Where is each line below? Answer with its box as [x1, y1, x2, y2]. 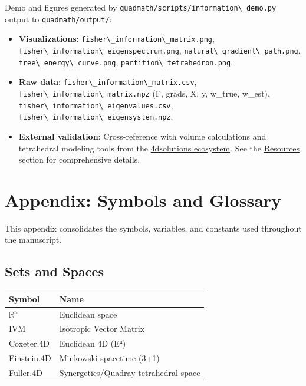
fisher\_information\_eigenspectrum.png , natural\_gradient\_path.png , [18, 44, 301, 56]
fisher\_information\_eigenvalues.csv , [18, 98, 173, 111]
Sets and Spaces [5, 262, 104, 281]
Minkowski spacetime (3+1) [59, 352, 160, 364]
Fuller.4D [9, 366, 42, 378]
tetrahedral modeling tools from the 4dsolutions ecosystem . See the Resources [18, 141, 300, 154]
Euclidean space [59, 308, 117, 320]
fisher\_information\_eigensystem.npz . [18, 110, 173, 123]
